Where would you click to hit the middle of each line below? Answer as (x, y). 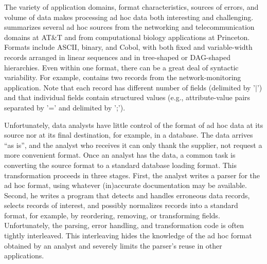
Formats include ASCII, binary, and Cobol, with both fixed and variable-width (128, 47)
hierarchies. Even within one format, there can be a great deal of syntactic (121, 67)
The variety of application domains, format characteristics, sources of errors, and (131, 7)
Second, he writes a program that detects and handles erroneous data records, (127, 195)
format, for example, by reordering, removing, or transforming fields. (112, 215)
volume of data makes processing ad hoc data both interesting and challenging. (129, 17)
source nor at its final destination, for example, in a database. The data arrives (129, 135)
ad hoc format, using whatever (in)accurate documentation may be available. (126, 185)
